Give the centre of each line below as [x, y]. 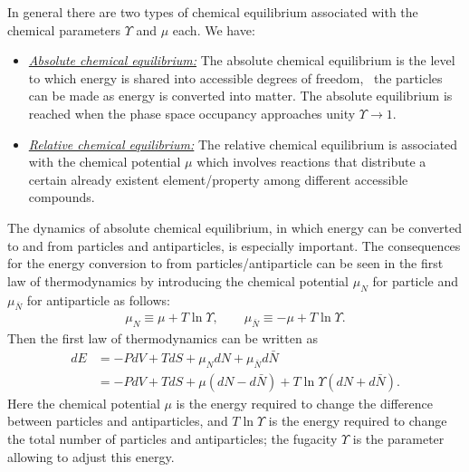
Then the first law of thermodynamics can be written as [163, 338]
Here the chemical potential [84, 403]
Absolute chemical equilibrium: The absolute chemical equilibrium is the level [242, 60]
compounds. [62, 197]
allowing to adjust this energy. [91, 456]
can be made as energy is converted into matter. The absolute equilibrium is [240, 96]
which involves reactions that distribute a [311, 162]
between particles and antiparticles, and [118, 421]
